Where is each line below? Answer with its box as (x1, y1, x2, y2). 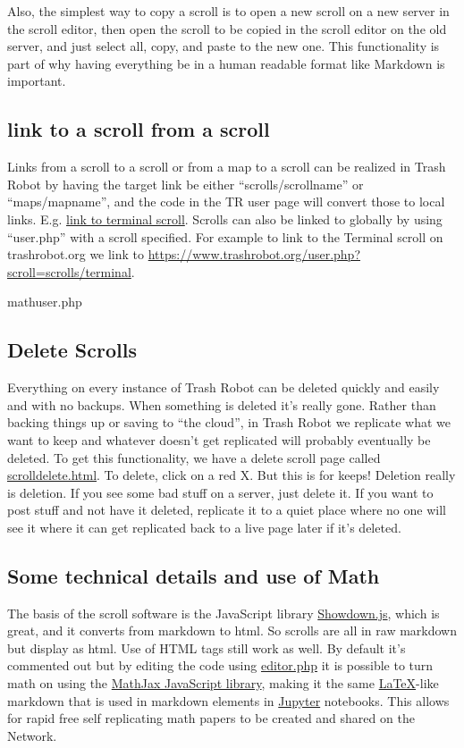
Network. (7, 726, 57, 744)
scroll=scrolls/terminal (7, 262, 131, 281)
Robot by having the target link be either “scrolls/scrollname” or (7, 174, 364, 193)
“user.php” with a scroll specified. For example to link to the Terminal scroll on (7, 227, 443, 246)
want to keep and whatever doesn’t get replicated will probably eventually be (7, 430, 431, 449)
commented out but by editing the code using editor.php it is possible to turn (7, 656, 434, 675)
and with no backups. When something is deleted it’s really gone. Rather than (7, 395, 436, 414)
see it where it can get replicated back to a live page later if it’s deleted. (7, 517, 401, 536)
